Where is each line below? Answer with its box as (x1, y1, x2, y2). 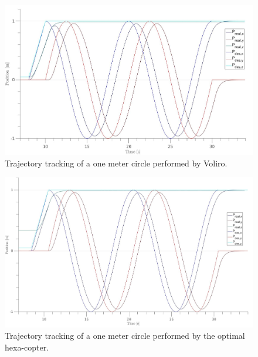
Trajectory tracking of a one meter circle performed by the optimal (5, 329, 245, 342)
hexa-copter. (5, 341, 49, 353)
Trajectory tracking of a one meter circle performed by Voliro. (5, 156, 228, 169)
